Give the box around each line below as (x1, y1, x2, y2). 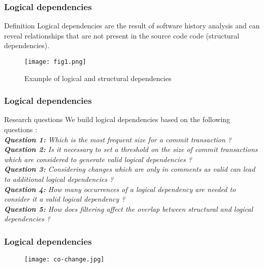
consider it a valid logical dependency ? (4, 194, 125, 204)
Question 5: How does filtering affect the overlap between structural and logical (4, 203, 253, 214)
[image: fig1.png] (24, 58, 86, 65)
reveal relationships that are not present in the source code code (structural (4, 30, 240, 41)
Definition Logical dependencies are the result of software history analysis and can (4, 20, 260, 31)
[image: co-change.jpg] (24, 256, 105, 263)
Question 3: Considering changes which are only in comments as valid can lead (4, 164, 255, 174)
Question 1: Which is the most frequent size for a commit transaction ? (4, 134, 232, 144)
